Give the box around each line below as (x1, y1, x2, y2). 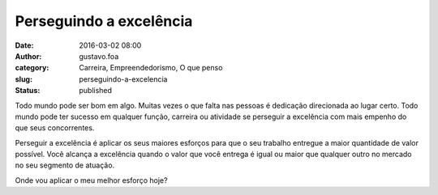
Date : (15, 40, 34, 50)
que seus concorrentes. (15, 123, 95, 133)
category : (15, 63, 49, 73)
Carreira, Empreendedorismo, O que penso (79, 63, 223, 73)
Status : (15, 86, 41, 95)
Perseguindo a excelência (15, 12, 193, 30)
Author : (15, 51, 42, 61)
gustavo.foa (79, 51, 119, 61)
